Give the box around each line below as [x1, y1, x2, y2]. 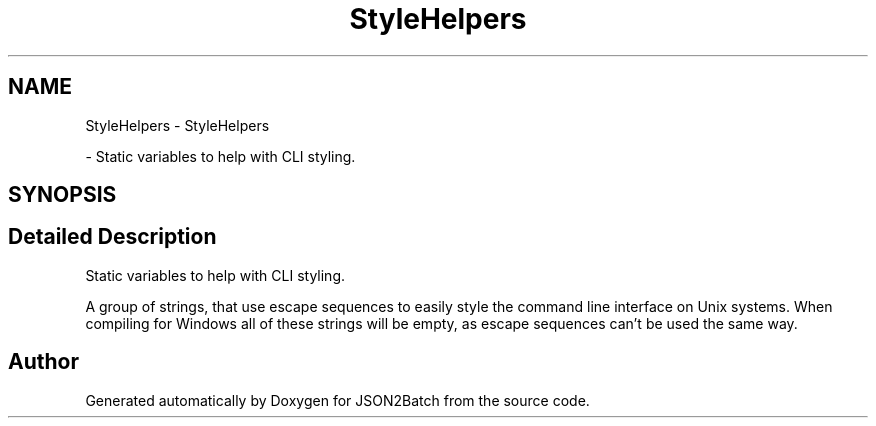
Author [8, 349, 79, 375]
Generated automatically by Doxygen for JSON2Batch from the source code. [85, 391, 590, 409]
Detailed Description [8, 224, 217, 250]
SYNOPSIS [8, 182, 117, 208]
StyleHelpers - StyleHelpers [85, 116, 270, 134]
